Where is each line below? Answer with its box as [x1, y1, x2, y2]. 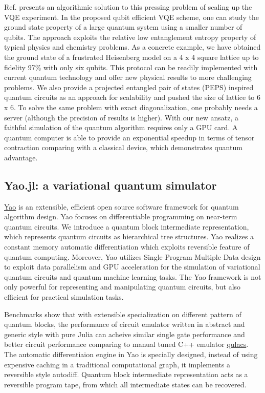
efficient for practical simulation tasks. [4, 292, 124, 302]
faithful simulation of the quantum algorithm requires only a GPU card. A [4, 122, 238, 133]
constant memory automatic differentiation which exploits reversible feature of [4, 241, 250, 252]
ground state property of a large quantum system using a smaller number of [4, 22, 242, 32]
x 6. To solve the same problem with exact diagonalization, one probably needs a [4, 101, 258, 112]
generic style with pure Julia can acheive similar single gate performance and [4, 328, 245, 339]
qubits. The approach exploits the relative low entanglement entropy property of [4, 31, 256, 42]
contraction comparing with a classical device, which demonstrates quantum [4, 142, 242, 153]
